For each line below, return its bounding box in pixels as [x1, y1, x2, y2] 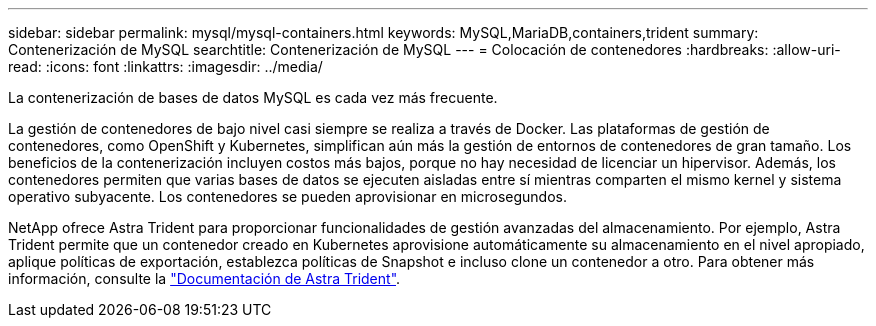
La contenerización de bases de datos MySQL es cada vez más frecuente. [8, 89, 498, 106]
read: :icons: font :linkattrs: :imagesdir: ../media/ [8, 58, 323, 75]
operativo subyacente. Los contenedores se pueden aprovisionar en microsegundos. [8, 188, 567, 205]
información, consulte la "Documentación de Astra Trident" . [8, 270, 401, 287]
